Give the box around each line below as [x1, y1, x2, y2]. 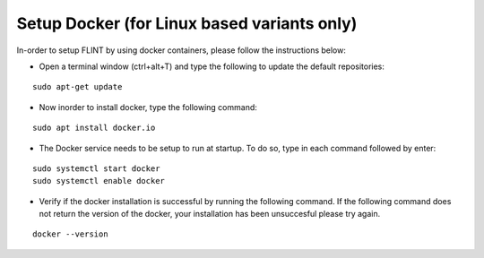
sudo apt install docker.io [32, 123, 156, 133]
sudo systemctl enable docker [32, 176, 166, 186]
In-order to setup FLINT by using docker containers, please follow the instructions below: [16, 45, 347, 56]
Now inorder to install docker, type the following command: [39, 101, 257, 112]
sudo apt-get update [32, 82, 123, 92]
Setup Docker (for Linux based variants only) [16, 13, 358, 33]
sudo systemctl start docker [32, 163, 160, 174]
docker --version [32, 229, 108, 239]
